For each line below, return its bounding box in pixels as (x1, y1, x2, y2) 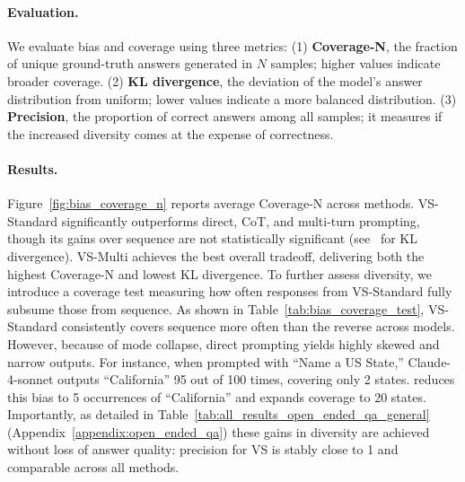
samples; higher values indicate (270, 54, 441, 73)
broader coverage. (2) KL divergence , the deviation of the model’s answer (7, 71, 423, 90)
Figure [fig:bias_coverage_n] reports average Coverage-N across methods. (7, 194, 415, 213)
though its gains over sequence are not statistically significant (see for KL (7, 229, 417, 248)
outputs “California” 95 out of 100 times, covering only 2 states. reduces (57, 370, 455, 389)
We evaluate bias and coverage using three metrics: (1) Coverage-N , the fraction (7, 36, 458, 55)
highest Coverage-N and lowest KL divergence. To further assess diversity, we (7, 264, 432, 283)
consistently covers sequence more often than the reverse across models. (61, 317, 455, 336)
